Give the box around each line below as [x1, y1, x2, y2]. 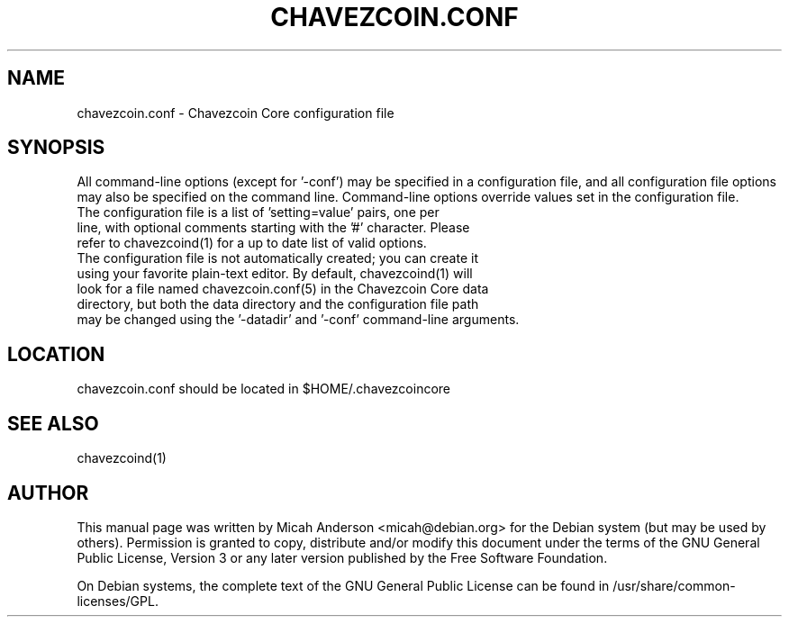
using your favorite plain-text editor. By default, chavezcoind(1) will [77, 266, 473, 282]
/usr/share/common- [612, 577, 736, 593]
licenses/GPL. [77, 592, 159, 609]
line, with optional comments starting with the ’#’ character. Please [77, 220, 470, 236]
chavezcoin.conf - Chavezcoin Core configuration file [77, 104, 394, 121]
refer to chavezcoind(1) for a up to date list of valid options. [77, 235, 427, 251]
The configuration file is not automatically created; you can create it [77, 250, 478, 267]
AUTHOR [7, 481, 89, 504]
